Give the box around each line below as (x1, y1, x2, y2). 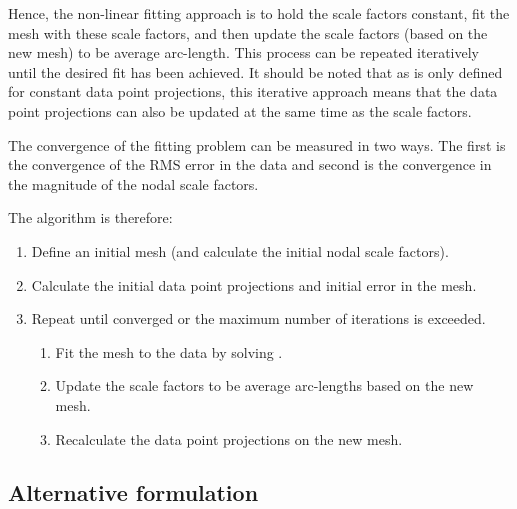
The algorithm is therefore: (8, 207, 173, 228)
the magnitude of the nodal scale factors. (8, 173, 259, 194)
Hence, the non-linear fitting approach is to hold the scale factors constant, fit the (8, 3, 510, 23)
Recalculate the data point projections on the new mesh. (55, 428, 403, 449)
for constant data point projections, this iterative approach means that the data (8, 81, 498, 102)
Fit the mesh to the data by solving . (55, 341, 283, 362)
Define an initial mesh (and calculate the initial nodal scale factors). (31, 240, 449, 261)
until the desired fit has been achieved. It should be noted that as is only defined (8, 61, 503, 82)
